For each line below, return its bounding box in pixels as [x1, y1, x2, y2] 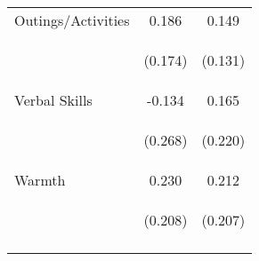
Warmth [14, 170, 66, 190]
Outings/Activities [14, 10, 130, 30]
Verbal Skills [14, 90, 93, 110]
